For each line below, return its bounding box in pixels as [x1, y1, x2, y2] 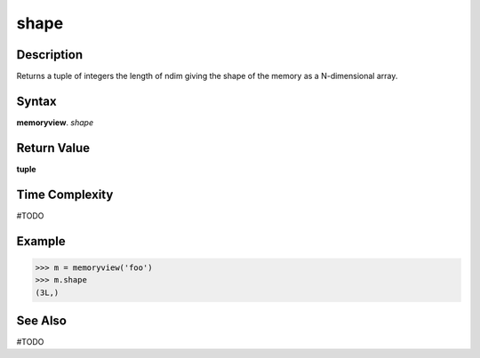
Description [16, 47, 84, 62]
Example [16, 234, 66, 249]
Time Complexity [16, 187, 114, 202]
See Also [16, 313, 67, 328]
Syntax [16, 93, 57, 108]
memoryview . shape [16, 116, 93, 128]
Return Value [16, 140, 91, 155]
